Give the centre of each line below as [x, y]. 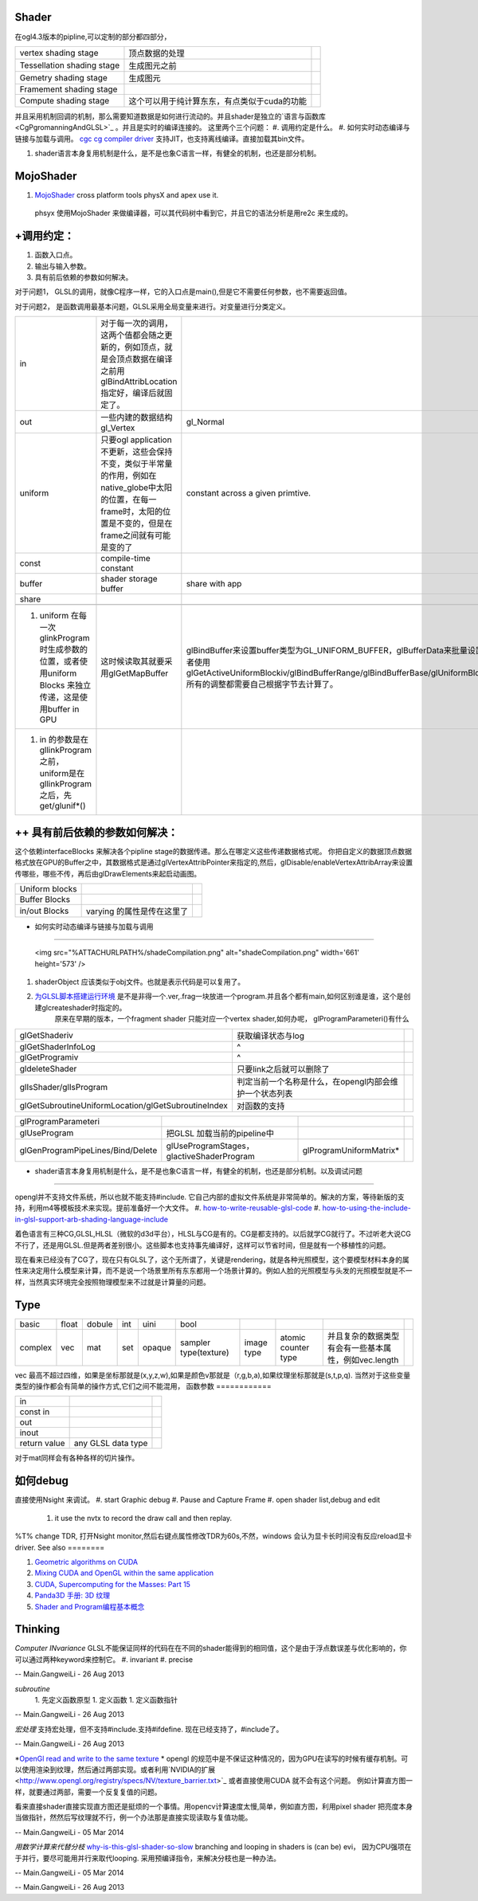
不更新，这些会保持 [137, 452]
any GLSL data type [111, 1444]
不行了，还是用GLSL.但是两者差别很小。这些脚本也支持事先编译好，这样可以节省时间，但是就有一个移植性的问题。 [202, 1245]
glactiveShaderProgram [210, 1156]
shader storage [129, 579]
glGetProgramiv [49, 1057]
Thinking [37, 1629]
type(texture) [204, 1352]
